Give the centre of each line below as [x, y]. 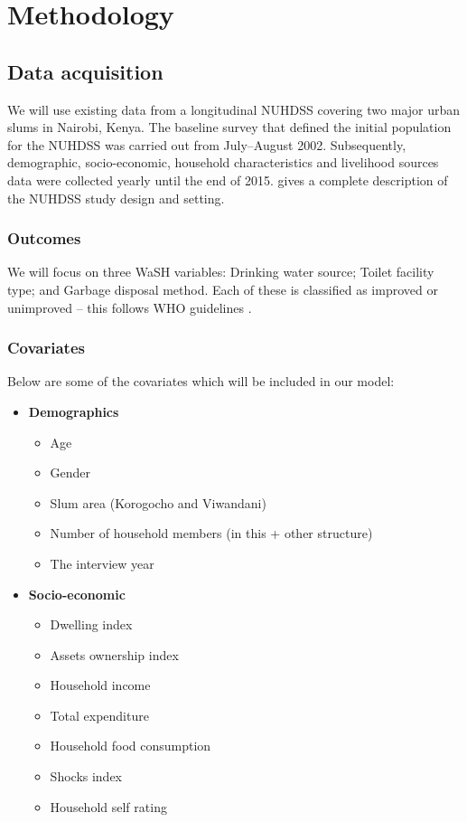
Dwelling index [91, 624]
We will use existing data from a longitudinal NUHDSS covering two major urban [234, 109]
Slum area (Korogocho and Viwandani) [158, 502]
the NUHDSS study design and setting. [116, 198]
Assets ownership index [114, 654]
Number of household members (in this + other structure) [211, 533]
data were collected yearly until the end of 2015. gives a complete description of [228, 180]
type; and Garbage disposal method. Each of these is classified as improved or [223, 289]
